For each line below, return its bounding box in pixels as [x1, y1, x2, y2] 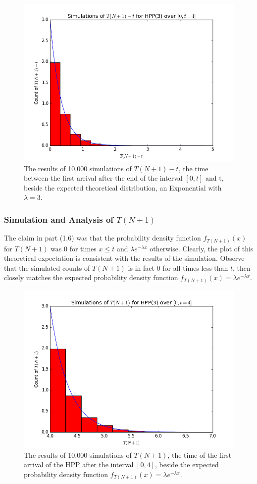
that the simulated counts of [4, 262, 90, 273]
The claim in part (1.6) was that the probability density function [4, 233, 201, 243]
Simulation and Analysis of [4, 213, 114, 225]
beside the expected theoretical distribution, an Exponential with [24, 182, 222, 193]
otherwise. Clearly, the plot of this [150, 243, 254, 253]
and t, [205, 173, 224, 183]
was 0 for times [51, 243, 97, 253]
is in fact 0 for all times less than [128, 262, 228, 273]
